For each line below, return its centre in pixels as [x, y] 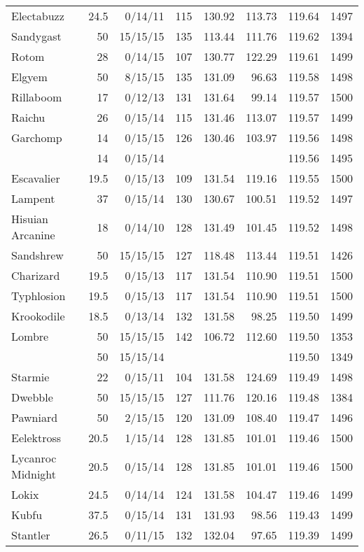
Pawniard [35, 417]
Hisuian [30, 219]
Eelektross [36, 438]
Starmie [30, 377]
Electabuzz [38, 16]
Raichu [28, 117]
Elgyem [29, 77]
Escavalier [36, 178]
